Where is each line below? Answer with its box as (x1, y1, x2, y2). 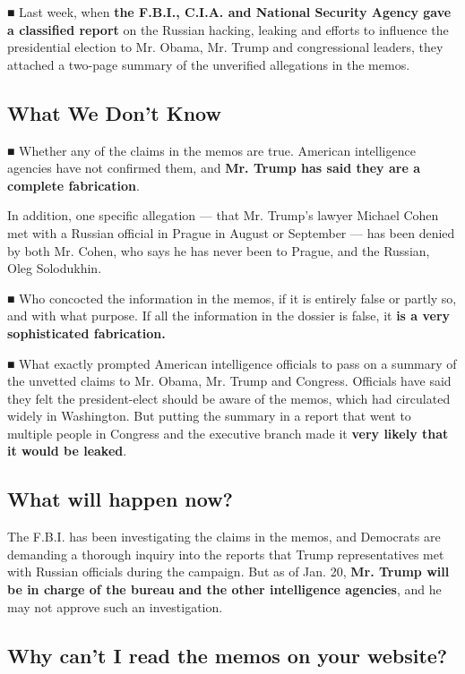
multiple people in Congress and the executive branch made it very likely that (7, 423, 449, 442)
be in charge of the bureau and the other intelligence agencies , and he (7, 580, 442, 599)
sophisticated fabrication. (7, 323, 166, 342)
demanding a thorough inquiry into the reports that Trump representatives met (7, 544, 444, 563)
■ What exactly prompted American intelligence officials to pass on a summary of (7, 354, 457, 372)
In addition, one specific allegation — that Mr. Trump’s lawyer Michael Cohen (7, 206, 439, 225)
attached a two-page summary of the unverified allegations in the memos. (7, 55, 410, 73)
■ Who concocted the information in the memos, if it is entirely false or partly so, (7, 288, 457, 307)
